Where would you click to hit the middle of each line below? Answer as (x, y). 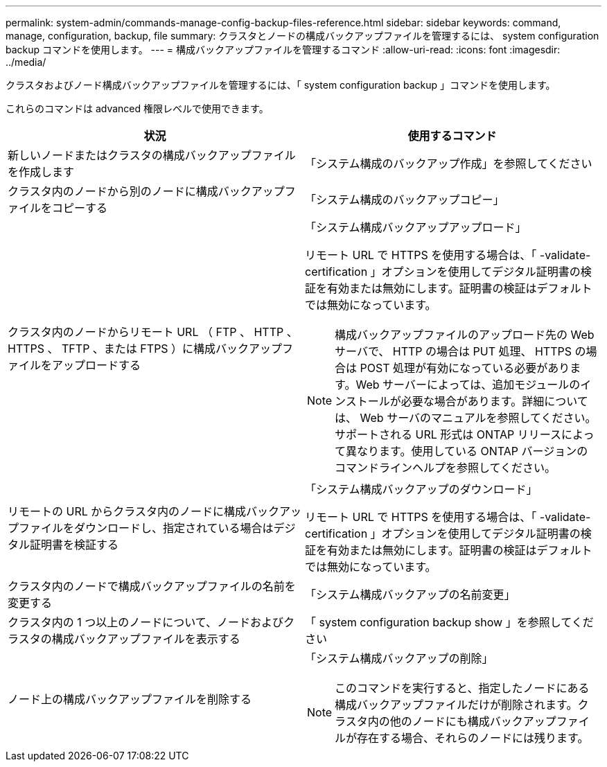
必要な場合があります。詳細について (494, 401)
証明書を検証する (74, 545)
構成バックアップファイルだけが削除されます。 (456, 705)
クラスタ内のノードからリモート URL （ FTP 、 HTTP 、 (153, 332)
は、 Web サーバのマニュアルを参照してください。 (466, 418)
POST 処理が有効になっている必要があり (465, 368)
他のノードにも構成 (440, 721)
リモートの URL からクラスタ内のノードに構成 (127, 511)
